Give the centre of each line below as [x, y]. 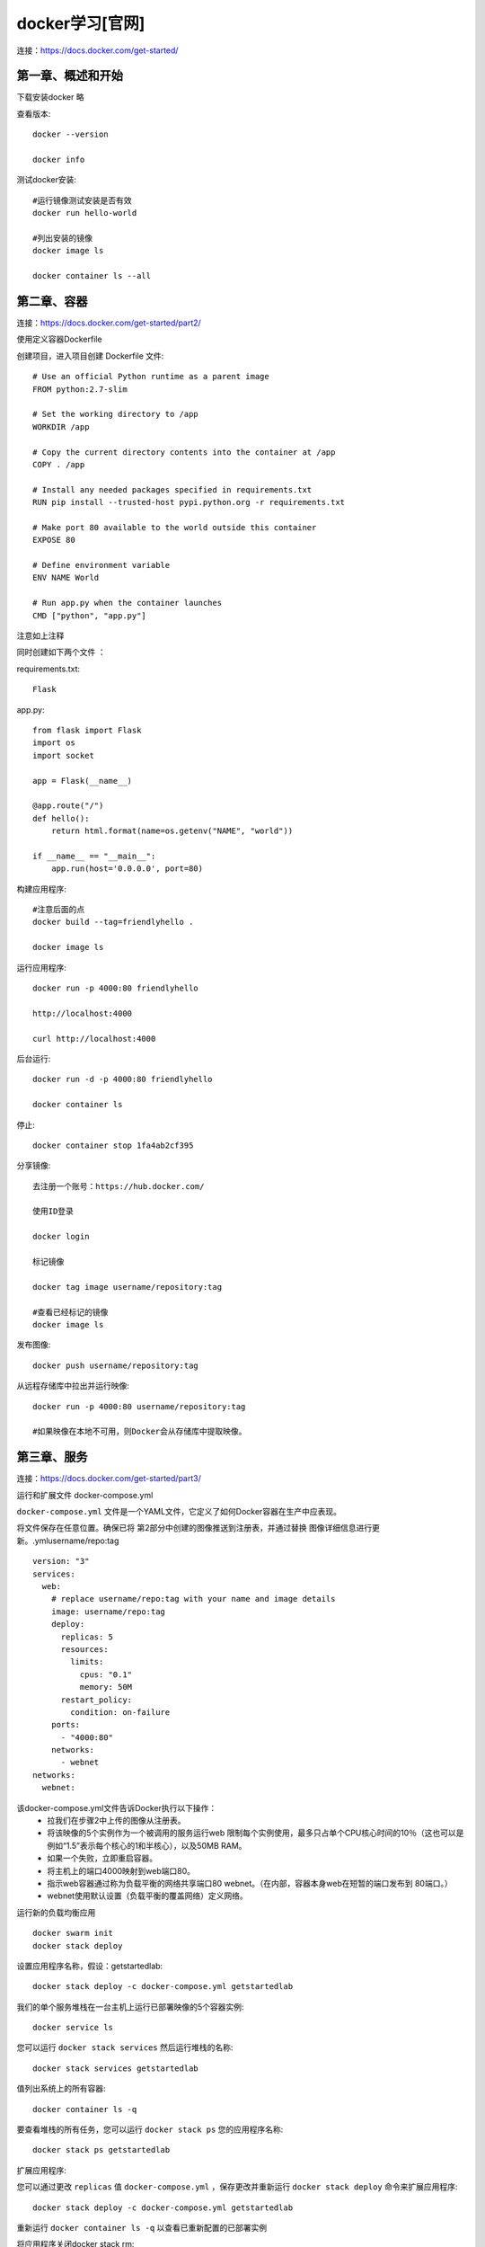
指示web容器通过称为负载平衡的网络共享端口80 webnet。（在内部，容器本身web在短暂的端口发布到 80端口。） [250, 1883]
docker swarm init [73, 1933]
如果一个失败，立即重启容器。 [102, 1858]
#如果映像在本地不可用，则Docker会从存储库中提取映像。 [140, 1432]
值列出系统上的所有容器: [62, 2089]
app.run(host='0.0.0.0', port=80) [127, 869]
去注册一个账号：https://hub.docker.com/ [119, 1186]
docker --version [71, 134]
